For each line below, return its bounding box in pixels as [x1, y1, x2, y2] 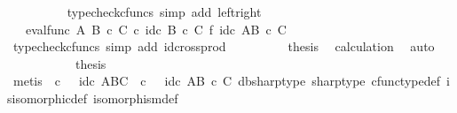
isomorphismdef [93, 88, 178, 107]
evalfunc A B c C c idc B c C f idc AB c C [25, 19, 287, 38]
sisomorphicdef [7, 88, 88, 107]
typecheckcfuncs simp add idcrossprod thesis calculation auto [12, 37, 435, 56]
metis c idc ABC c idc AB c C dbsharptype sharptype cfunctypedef [12, 72, 440, 90]
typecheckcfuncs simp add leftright [67, 3, 262, 20]
